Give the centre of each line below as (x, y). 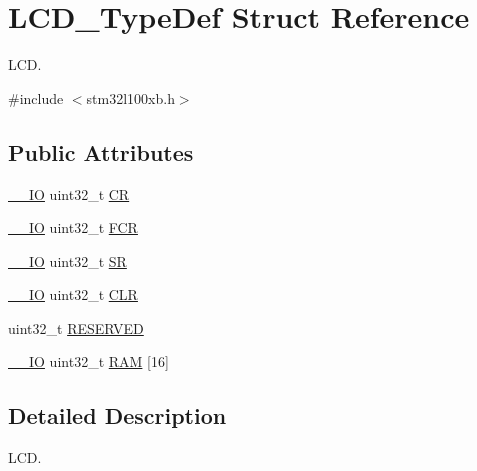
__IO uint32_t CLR (73, 294)
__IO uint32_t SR (67, 260)
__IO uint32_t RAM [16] (88, 361)
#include (36, 97)
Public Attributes (101, 151)
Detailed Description (117, 415)
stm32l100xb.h (130, 97)
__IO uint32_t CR (69, 193)
